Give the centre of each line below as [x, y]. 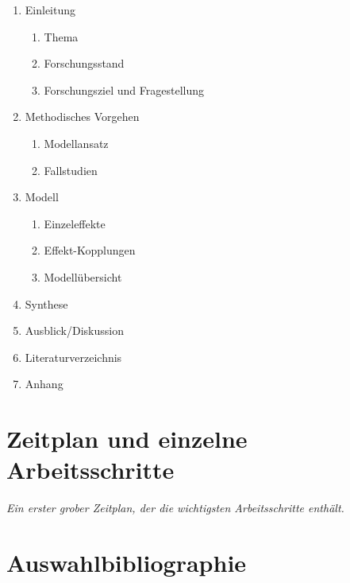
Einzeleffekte [75, 223]
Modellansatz [76, 143]
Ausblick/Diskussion [74, 330]
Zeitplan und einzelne [127, 439]
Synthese [46, 303]
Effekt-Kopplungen [90, 250]
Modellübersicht [83, 276]
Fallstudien [71, 170]
